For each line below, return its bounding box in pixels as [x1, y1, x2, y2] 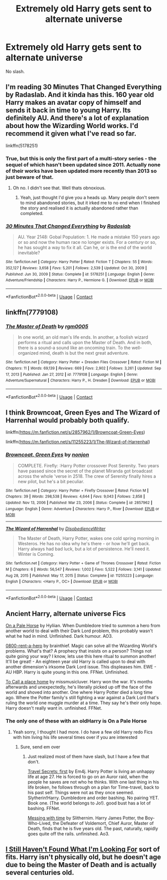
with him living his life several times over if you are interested [12, 734, 138, 740]
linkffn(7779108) [5, 308, 58, 317]
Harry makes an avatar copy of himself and [5, 98, 142, 107]
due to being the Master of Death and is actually [5, 861, 157, 869]
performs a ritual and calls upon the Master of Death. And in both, [17, 340, 153, 346]
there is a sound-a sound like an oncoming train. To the [17, 345, 131, 351]
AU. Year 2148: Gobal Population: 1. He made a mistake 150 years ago [17, 234, 160, 240]
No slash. [5, 68, 25, 74]
